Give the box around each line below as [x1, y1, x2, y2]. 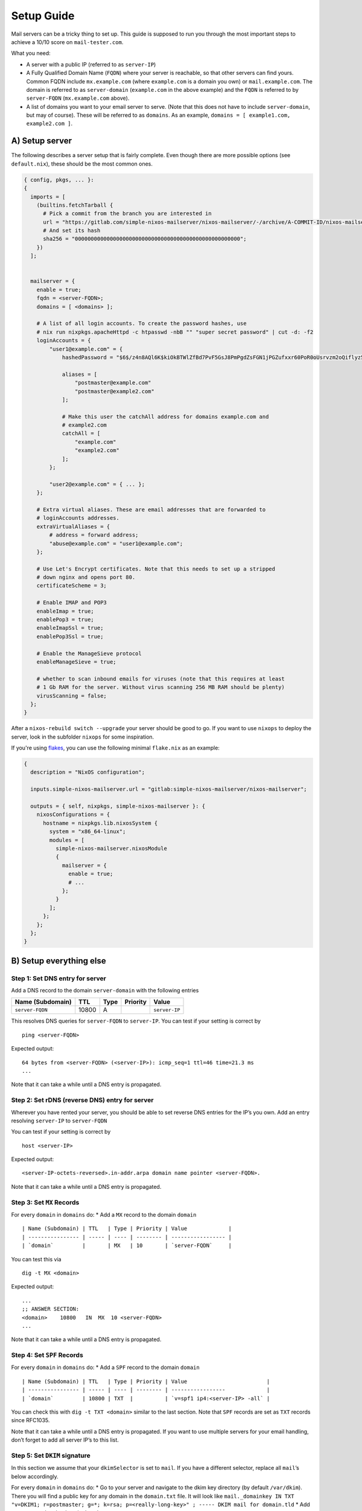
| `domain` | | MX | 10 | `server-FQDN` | [22, 1242, 232, 1249]
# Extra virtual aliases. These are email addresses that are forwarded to [36, 506, 266, 513]
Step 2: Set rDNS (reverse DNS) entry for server [11, 1096, 154, 1104]
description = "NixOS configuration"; [30, 769, 145, 776]
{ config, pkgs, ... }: [24, 176, 95, 183]
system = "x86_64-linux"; [49, 828, 126, 835]
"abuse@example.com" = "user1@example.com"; [49, 540, 183, 547]
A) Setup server [11, 136, 72, 146]
